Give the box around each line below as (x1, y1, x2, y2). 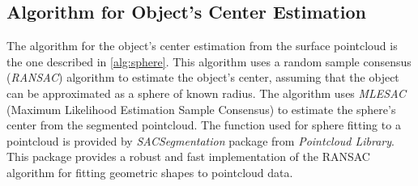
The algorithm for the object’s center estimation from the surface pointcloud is (6, 37, 398, 54)
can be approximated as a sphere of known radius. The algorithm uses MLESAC (6, 84, 406, 101)
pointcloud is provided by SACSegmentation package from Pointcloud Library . (6, 132, 395, 149)
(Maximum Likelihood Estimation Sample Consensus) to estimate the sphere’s (6, 100, 396, 117)
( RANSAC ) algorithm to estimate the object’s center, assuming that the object (6, 69, 399, 86)
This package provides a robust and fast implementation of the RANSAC (6, 148, 370, 165)
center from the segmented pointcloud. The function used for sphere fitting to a (6, 116, 401, 133)
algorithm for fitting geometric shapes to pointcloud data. (6, 163, 293, 180)
